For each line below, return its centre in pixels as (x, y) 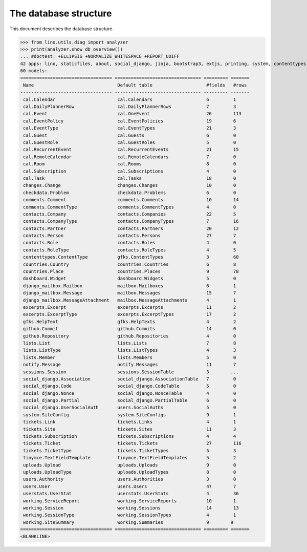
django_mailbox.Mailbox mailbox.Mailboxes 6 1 (130, 286)
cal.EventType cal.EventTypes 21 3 (130, 128)
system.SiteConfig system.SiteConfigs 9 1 (130, 415)
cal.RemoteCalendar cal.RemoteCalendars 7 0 (130, 157)
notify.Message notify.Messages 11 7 (130, 365)
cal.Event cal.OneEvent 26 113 (132, 114)
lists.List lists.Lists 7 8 (130, 343)
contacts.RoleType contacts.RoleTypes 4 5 (130, 250)
